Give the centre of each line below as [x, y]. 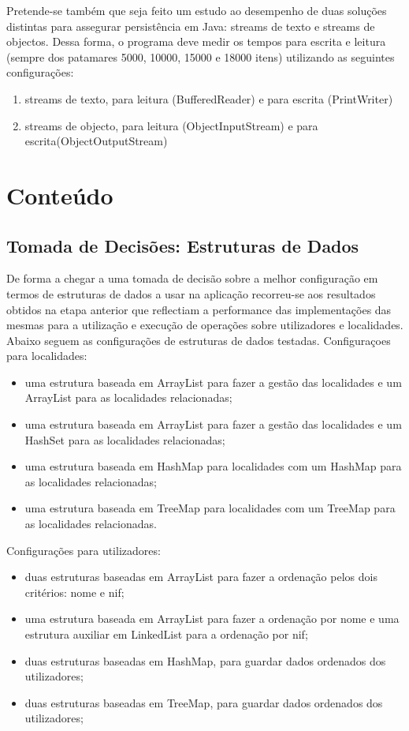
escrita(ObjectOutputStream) [96, 141]
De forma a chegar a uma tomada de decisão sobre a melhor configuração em [192, 278]
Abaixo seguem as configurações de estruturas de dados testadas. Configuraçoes [199, 340]
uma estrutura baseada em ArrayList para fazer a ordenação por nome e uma [212, 619]
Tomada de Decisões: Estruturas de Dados [183, 245]
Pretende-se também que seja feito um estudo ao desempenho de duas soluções [197, 10]
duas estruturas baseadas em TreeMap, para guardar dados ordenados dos [204, 702]
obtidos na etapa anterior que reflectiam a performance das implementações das [199, 309]
